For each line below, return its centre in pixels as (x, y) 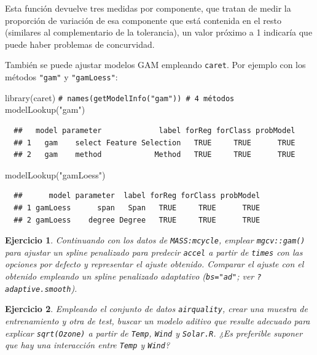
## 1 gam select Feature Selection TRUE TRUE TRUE (155, 143)
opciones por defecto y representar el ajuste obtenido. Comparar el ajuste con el (155, 264)
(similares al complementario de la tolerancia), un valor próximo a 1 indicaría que (159, 32)
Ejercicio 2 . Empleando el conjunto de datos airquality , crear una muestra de (156, 309)
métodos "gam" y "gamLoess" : (61, 77)
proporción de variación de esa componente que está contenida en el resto (143, 20)
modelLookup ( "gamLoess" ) (55, 174)
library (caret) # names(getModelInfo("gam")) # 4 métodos (120, 97)
